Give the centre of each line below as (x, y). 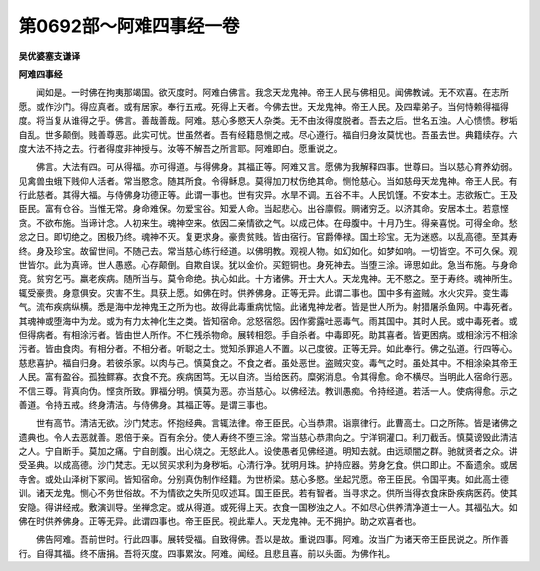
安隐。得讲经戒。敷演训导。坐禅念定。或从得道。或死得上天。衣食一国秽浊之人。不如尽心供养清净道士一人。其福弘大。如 (268, 507)
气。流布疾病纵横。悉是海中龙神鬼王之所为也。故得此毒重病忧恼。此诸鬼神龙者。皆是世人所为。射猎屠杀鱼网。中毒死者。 (268, 307)
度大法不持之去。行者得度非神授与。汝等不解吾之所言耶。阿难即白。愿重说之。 (180, 148)
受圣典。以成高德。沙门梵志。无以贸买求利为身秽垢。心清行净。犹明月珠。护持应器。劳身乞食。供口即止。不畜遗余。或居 (268, 465)
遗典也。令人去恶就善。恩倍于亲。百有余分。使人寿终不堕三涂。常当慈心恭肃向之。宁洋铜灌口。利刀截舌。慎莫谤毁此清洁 (268, 437)
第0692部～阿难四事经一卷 (129, 26)
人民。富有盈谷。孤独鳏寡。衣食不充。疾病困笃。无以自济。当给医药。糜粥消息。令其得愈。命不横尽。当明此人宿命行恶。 (268, 377)
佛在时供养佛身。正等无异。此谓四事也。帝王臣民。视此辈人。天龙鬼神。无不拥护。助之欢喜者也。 (220, 521)
